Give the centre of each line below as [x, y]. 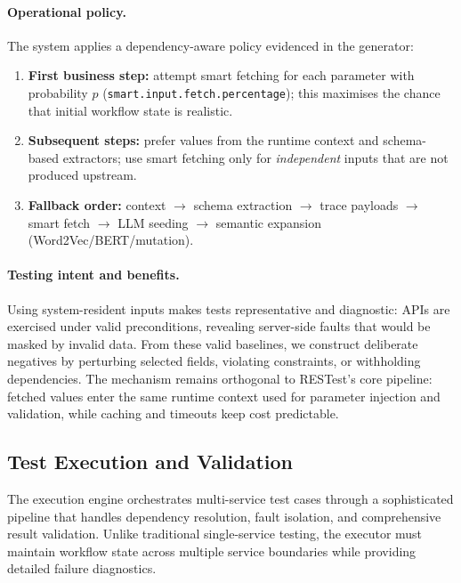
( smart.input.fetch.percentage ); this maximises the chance [271, 92]
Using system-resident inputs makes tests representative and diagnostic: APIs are [229, 308]
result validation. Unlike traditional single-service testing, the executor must [215, 534]
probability [58, 92]
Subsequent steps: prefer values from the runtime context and [203, 140]
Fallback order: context [97, 205]
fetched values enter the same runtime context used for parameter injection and [224, 396]
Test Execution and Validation [150, 462]
